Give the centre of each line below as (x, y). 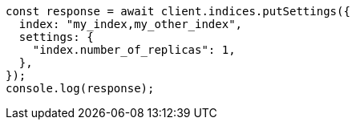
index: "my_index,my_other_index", (131, 24)
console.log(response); (80, 88)
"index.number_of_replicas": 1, (134, 50)
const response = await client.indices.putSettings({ (178, 11)
